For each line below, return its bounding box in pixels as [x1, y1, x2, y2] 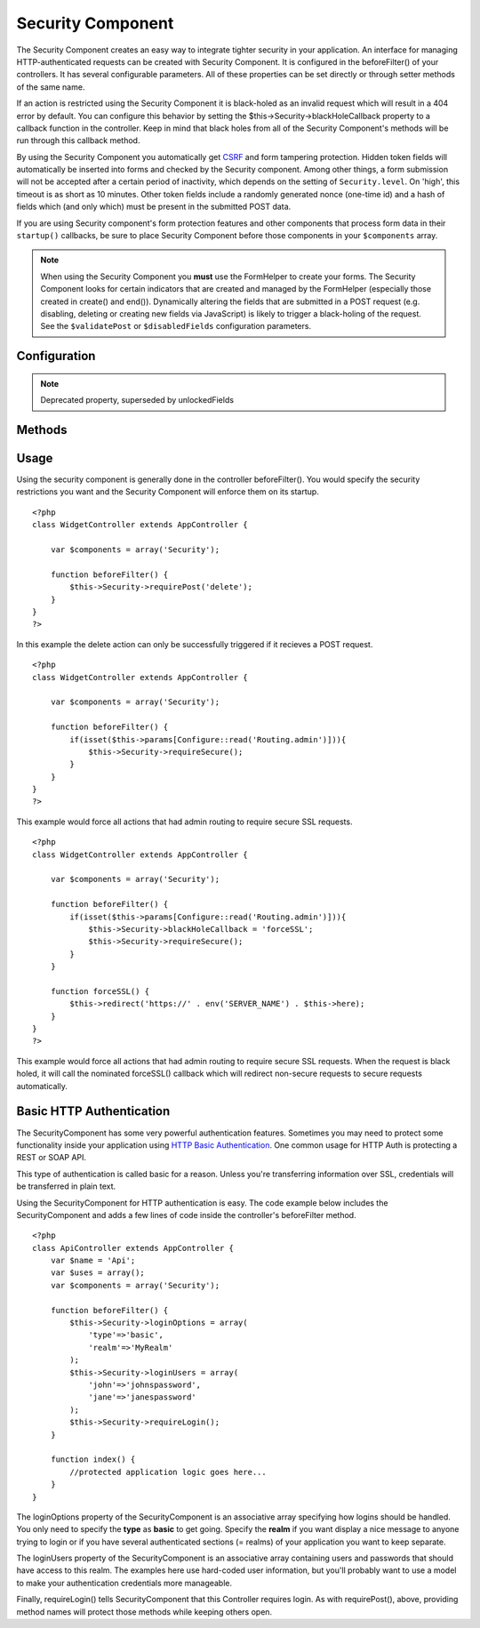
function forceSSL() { [50, 986, 150, 996]
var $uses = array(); [50, 1268, 146, 1278]
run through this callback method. [16, 135, 140, 146]
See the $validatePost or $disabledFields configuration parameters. [40, 321, 311, 332]
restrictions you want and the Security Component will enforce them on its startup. [16, 486, 319, 497]
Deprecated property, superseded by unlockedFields [40, 395, 235, 405]
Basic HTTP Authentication [16, 1103, 171, 1119]
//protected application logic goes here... [69, 1467, 267, 1477]
